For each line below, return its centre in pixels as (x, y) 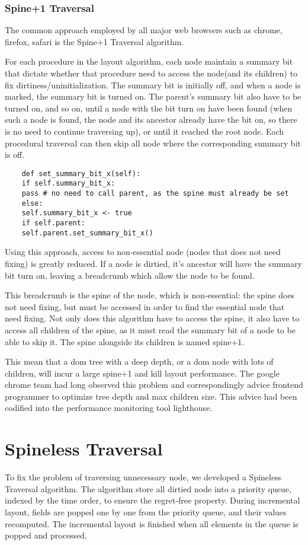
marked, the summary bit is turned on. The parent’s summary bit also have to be (153, 96)
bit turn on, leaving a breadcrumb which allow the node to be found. (130, 275)
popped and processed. (46, 535)
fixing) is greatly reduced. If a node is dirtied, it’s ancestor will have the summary (153, 263)
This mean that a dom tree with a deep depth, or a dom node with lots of (139, 361)
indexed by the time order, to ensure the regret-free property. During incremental (153, 500)
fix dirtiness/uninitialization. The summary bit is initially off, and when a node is (153, 85)
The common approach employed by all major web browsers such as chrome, (144, 30)
